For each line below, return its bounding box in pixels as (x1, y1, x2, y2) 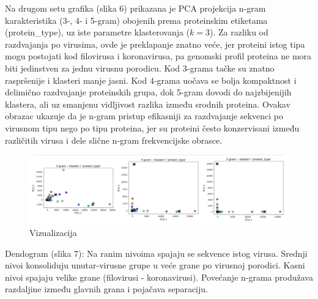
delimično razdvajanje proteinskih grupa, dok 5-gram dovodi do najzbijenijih (5, 86, 292, 98)
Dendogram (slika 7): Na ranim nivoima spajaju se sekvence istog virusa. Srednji (5, 246, 308, 259)
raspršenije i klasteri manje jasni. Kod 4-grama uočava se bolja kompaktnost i (5, 73, 297, 86)
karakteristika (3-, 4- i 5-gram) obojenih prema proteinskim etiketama (5, 13, 268, 26)
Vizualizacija (29, 226, 77, 238)
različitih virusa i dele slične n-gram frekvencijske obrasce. (5, 133, 223, 146)
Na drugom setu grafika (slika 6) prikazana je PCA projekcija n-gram (5, 2, 266, 14)
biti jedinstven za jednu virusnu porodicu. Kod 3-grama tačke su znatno (5, 61, 275, 74)
